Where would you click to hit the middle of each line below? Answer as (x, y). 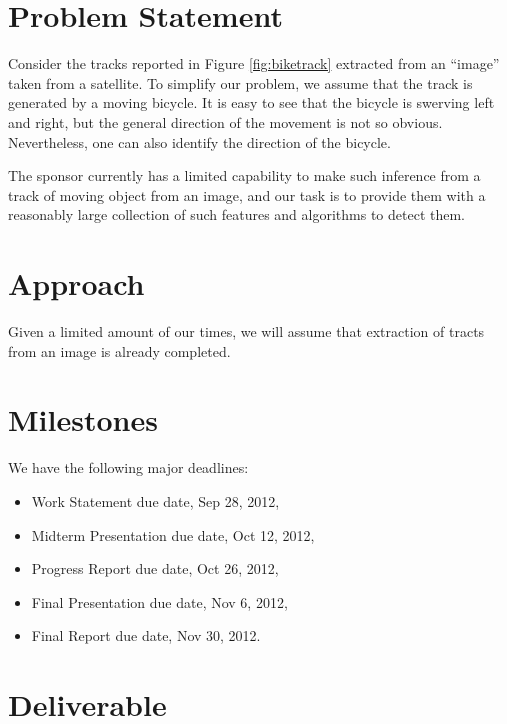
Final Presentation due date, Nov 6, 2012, (159, 601)
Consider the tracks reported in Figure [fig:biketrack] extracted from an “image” (254, 63)
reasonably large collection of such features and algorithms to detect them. (237, 214)
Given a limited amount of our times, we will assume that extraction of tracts (246, 331)
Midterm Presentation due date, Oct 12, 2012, (173, 534)
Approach (76, 283)
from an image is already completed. (119, 350)
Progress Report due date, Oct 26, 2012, (155, 568)
